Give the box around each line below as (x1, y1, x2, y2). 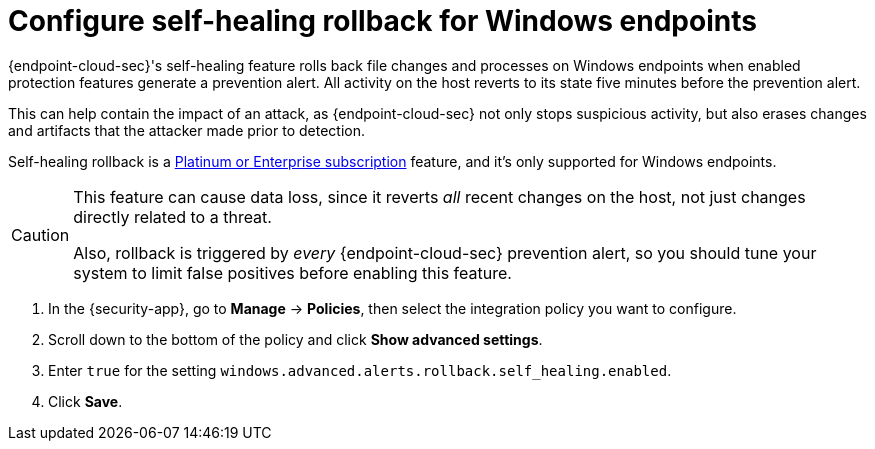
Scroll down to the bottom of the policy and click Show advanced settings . (48, 330, 543, 348)
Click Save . (48, 392, 123, 410)
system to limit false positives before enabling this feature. (73, 262, 512, 283)
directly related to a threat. (73, 206, 272, 227)
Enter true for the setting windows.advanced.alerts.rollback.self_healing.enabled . (48, 361, 672, 379)
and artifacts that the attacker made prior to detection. (8, 121, 365, 139)
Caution (11, 224, 70, 245)
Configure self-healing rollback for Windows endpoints (8, 4, 757, 38)
